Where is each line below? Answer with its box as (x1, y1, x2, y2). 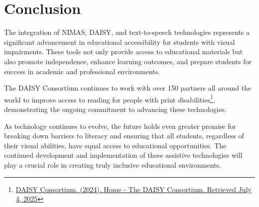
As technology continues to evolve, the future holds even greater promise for (4, 120, 236, 131)
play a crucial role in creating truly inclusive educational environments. (4, 159, 221, 170)
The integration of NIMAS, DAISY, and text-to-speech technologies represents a (4, 27, 250, 37)
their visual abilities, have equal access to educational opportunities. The (4, 140, 227, 150)
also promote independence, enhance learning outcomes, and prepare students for (4, 56, 252, 66)
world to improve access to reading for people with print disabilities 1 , (4, 93, 215, 104)
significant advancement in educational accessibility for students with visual (4, 36, 235, 47)
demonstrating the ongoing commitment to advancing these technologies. (4, 103, 227, 114)
